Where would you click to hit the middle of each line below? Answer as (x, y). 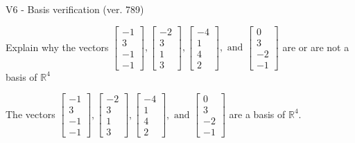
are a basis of (257, 114)
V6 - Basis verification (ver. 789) (75, 9)
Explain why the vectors (57, 47)
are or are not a (316, 47)
